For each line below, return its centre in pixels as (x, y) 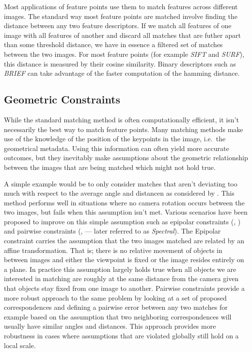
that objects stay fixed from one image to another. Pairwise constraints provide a (124, 288)
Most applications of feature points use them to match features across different (121, 6)
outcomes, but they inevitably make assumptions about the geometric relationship (126, 158)
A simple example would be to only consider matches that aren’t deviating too (121, 183)
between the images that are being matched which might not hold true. (110, 167)
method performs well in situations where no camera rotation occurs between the (124, 202)
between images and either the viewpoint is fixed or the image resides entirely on (124, 260)
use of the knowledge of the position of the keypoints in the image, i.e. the (115, 139)
